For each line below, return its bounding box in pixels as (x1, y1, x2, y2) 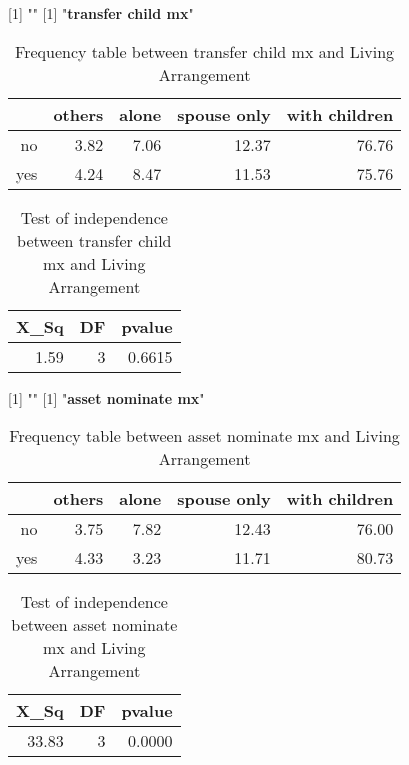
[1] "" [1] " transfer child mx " (8, 3, 194, 23)
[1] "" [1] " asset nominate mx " (8, 387, 205, 408)
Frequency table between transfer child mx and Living (15, 39, 395, 63)
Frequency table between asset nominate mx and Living (9, 424, 400, 448)
